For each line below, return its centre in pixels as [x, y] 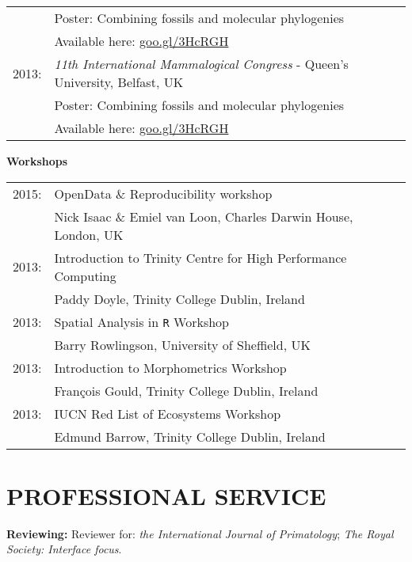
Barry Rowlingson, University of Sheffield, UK [182, 344]
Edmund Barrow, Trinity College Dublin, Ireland [190, 436]
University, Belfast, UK [119, 82]
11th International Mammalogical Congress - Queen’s [201, 64]
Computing [85, 275]
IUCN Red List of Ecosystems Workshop [168, 413]
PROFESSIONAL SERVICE [166, 495]
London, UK [89, 234]
